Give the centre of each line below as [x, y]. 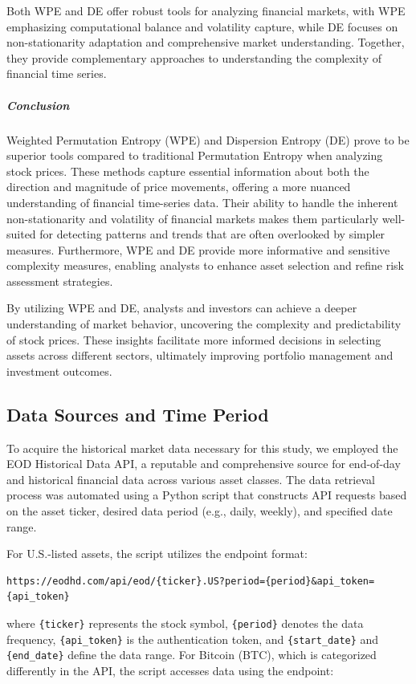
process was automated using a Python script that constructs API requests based [207, 495]
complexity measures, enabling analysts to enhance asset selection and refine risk [205, 265]
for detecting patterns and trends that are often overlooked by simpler [212, 234]
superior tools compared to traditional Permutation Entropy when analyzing [195, 155]
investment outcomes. [59, 370]
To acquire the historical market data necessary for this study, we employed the [202, 448]
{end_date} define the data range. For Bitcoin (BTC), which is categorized [192, 655]
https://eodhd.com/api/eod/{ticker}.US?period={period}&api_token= [191, 581]
